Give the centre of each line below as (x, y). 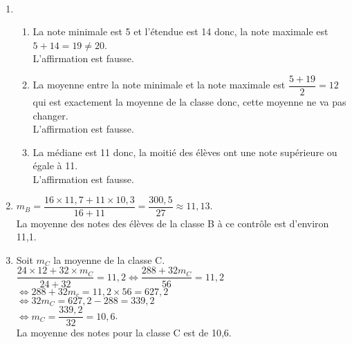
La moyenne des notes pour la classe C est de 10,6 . (124, 333)
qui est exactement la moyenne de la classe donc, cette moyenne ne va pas (189, 102)
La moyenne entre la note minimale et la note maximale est (159, 85)
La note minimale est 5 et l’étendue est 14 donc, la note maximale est (180, 31)
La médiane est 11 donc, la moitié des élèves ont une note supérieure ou (185, 152)
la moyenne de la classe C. (109, 259)
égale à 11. (55, 165)
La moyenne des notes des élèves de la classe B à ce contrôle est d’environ (173, 223)
